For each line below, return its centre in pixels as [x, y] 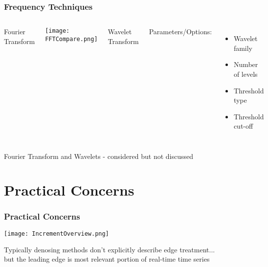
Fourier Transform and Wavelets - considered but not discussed [99, 156]
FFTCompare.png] [71, 39]
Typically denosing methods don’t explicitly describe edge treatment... [110, 249]
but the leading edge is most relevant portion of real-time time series [107, 259]
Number [246, 64]
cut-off [243, 126]
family [243, 48]
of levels [246, 74]
